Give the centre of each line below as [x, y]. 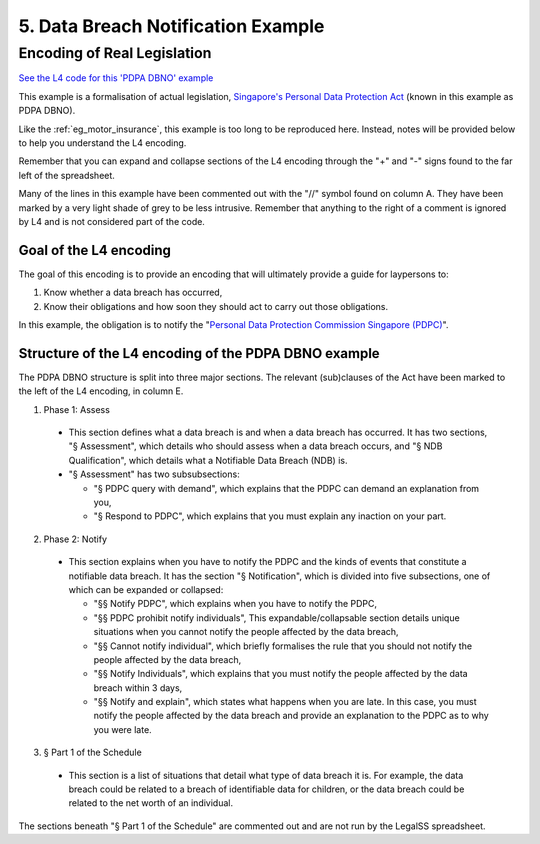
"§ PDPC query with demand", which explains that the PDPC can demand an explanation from [286, 488]
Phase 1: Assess [76, 409]
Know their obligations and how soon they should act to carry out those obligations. [216, 306]
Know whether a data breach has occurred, [133, 292]
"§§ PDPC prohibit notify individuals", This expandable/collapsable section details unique [276, 617]
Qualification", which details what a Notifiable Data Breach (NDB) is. [208, 460]
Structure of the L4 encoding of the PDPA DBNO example [199, 353]
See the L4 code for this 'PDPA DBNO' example [116, 78]
